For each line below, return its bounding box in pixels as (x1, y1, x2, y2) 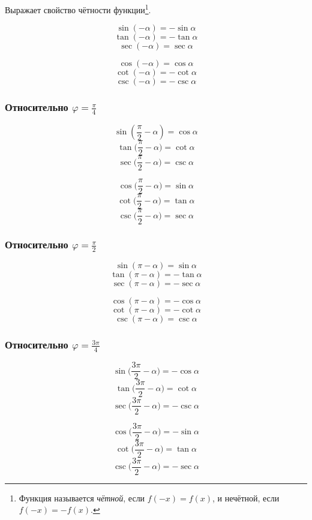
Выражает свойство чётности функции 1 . (5, 2, 151, 16)
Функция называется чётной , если (19, 491, 145, 504)
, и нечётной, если (212, 491, 280, 504)
